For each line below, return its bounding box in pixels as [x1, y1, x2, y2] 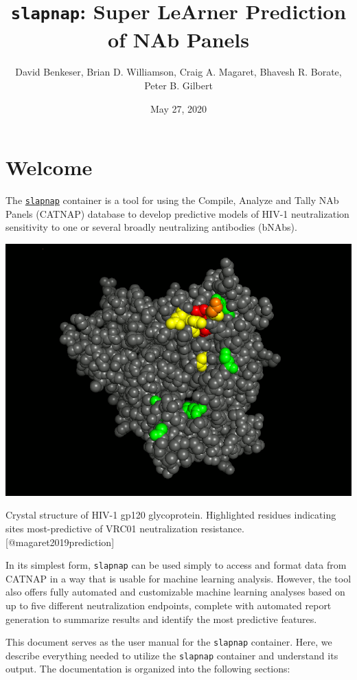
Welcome [5, 153, 93, 181]
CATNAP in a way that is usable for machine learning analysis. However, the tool [5, 571, 352, 585]
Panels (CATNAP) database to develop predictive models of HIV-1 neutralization [5, 206, 349, 220]
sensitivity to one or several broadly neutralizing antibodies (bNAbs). [5, 220, 297, 234]
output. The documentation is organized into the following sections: [5, 661, 290, 676]
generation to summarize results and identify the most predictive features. [5, 611, 317, 626]
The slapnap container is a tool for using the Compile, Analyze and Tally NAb [5, 193, 339, 207]
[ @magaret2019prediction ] [5, 534, 115, 549]
